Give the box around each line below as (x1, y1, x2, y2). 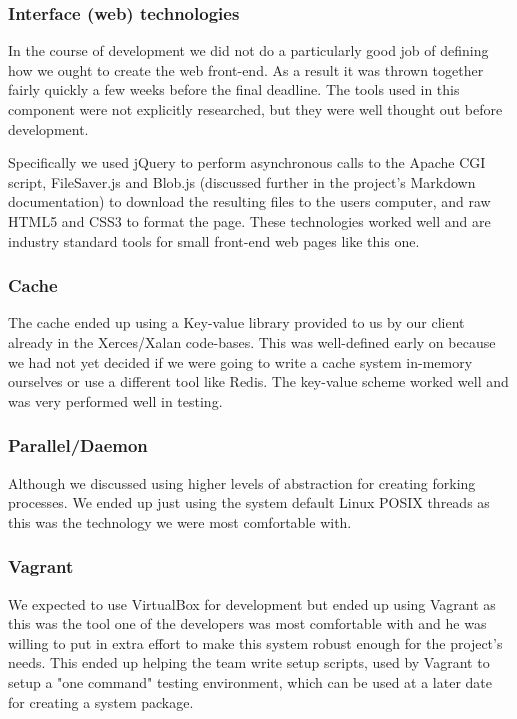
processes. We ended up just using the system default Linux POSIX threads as (8, 492, 490, 513)
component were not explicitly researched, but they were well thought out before (8, 99, 503, 119)
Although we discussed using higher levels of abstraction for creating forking (8, 472, 476, 493)
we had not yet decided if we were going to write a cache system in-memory (8, 351, 473, 372)
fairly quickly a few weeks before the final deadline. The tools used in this (8, 79, 460, 100)
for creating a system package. (8, 691, 194, 712)
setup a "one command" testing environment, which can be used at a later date (8, 671, 493, 692)
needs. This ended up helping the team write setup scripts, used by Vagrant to (8, 652, 490, 673)
